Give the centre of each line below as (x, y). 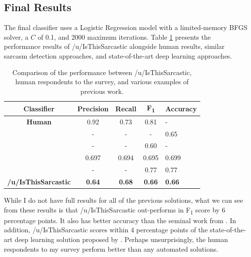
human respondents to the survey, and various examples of (102, 82)
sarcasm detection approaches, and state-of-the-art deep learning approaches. (118, 55)
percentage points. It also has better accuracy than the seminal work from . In (120, 220)
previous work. (102, 91)
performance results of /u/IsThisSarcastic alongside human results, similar (114, 46)
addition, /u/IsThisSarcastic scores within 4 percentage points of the (106, 230)
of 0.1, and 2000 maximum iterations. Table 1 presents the (124, 37)
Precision (93, 108)
